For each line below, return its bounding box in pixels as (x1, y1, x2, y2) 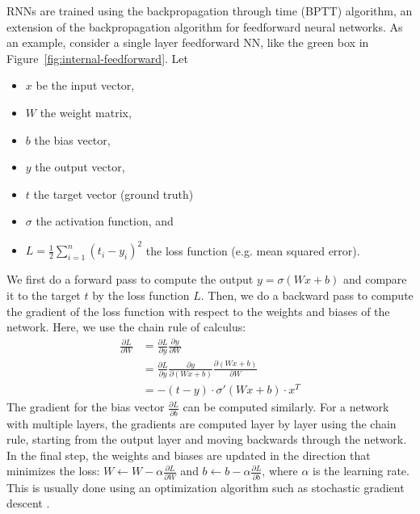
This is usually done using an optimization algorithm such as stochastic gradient (6, 478, 405, 495)
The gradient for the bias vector (6, 398, 165, 415)
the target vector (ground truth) (33, 185, 194, 202)
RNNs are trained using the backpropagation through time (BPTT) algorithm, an (6, 2, 413, 19)
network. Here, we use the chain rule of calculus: (6, 318, 246, 335)
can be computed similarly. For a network (183, 398, 389, 415)
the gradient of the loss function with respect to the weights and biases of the (6, 302, 390, 319)
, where (262, 462, 298, 479)
